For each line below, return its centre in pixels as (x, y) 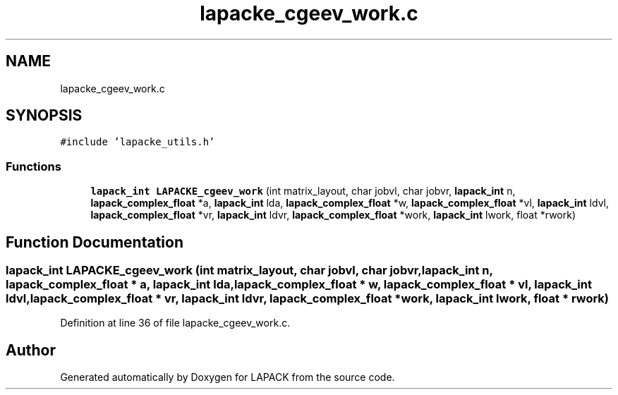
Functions (34, 166)
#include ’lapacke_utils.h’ (138, 142)
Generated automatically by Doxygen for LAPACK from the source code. (228, 377)
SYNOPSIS (44, 116)
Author (31, 350)
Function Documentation (95, 242)
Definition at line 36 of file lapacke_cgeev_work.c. (175, 323)
